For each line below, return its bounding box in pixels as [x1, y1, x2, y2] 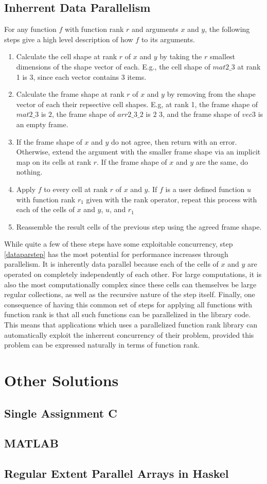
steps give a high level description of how [4, 33, 133, 44]
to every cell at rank [44, 183, 108, 194]
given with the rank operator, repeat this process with [86, 194, 257, 204]
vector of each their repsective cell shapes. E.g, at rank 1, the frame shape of [16, 98, 258, 109]
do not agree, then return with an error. [111, 136, 237, 147]
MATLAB [4, 435, 59, 451]
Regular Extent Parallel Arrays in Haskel [4, 465, 229, 481]
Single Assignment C [4, 405, 117, 421]
